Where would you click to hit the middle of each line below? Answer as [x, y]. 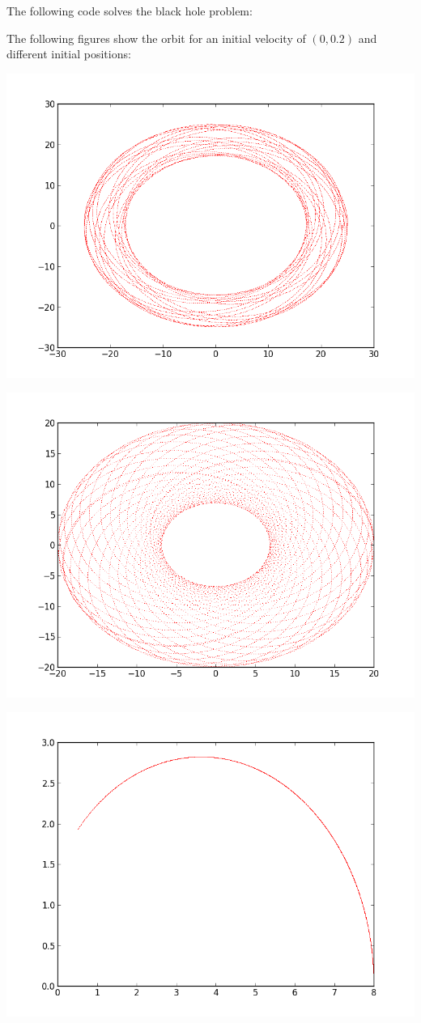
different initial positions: [69, 54]
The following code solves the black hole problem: [130, 11]
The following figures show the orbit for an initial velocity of [156, 38]
